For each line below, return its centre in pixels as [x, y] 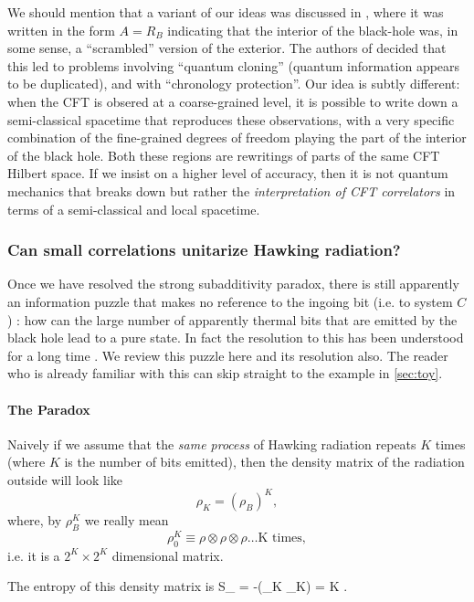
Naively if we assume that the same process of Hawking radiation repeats [212, 444]
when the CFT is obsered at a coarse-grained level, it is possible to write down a [233, 101]
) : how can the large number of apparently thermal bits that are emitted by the [232, 319]
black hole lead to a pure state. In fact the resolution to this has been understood [236, 338]
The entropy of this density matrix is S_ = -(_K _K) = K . [178, 586]
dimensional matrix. [168, 555]
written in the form [61, 30]
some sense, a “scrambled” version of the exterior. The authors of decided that [227, 48]
